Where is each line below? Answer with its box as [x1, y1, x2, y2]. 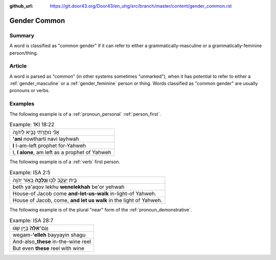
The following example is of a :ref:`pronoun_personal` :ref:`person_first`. [9, 111, 161, 117]
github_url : [9, 3, 33, 9]
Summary [9, 32, 35, 39]
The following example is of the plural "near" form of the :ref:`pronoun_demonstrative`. [9, 207, 192, 213]
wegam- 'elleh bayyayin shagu [12, 231, 86, 238]
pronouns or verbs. [9, 88, 50, 94]
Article [9, 62, 27, 70]
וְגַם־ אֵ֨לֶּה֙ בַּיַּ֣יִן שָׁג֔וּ [12, 224, 49, 231]
